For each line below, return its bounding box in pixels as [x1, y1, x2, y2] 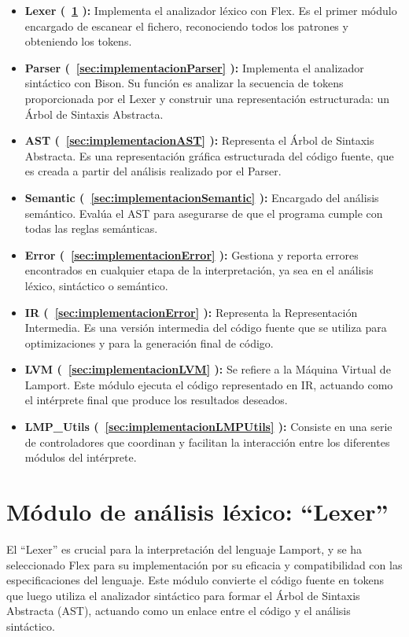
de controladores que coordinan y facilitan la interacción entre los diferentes [24, 433, 390, 450]
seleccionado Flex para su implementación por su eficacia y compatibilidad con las [6, 556, 403, 573]
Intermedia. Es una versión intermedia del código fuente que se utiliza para [24, 319, 387, 336]
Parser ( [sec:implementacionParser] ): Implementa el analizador [24, 59, 364, 75]
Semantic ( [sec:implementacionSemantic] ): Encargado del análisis [24, 189, 379, 205]
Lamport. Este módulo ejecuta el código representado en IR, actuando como [24, 376, 393, 392]
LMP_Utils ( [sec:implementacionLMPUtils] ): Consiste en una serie [24, 418, 392, 435]
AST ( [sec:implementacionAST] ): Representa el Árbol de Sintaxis [24, 132, 374, 149]
